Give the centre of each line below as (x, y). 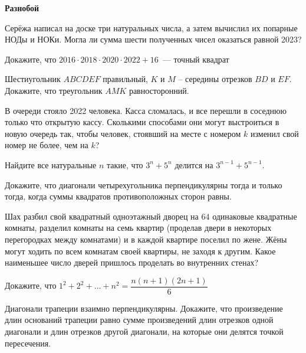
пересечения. (28, 343)
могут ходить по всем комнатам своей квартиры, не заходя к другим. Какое (140, 251)
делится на (194, 164)
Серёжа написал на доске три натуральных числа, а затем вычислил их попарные (151, 27)
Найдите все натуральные (51, 164)
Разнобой (22, 8)
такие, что (125, 164)
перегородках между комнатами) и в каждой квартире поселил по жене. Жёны (146, 239)
